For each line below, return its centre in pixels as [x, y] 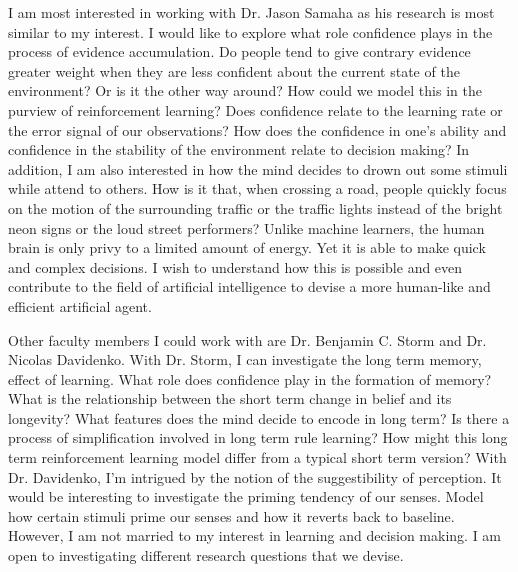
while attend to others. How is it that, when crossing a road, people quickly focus [257, 188]
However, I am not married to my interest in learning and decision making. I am [255, 535]
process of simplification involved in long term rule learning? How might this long [258, 437]
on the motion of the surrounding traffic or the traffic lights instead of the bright [255, 207]
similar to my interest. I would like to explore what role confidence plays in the [250, 31]
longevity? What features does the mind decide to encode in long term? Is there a [259, 417]
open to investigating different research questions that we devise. [206, 555]
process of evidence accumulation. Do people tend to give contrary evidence [239, 51]
